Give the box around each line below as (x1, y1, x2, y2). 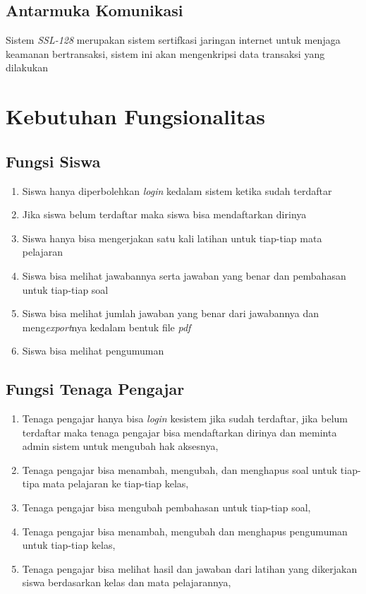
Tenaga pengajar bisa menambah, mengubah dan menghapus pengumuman (22, 523, 348, 538)
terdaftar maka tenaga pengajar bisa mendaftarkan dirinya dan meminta (22, 424, 337, 439)
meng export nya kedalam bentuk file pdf (22, 319, 191, 334)
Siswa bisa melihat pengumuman (22, 343, 164, 358)
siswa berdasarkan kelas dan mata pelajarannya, (22, 575, 231, 590)
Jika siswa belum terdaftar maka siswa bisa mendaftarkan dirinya (22, 207, 307, 222)
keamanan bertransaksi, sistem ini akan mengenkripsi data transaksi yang (6, 46, 325, 61)
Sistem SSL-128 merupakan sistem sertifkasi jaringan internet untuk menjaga (6, 32, 341, 47)
